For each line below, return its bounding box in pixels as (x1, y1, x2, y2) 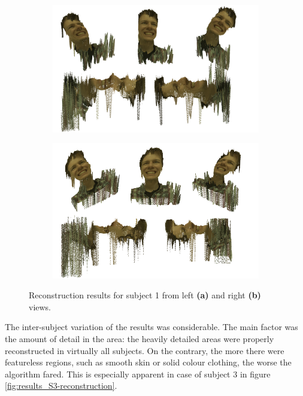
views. (29, 300, 51, 313)
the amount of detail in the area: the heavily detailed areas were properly (5, 332, 274, 345)
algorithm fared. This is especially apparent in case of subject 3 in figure (5, 367, 271, 380)
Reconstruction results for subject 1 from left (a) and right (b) (29, 289, 261, 301)
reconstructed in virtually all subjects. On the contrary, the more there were (5, 344, 284, 356)
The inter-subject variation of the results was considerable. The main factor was (5, 321, 298, 333)
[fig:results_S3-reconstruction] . (5, 379, 117, 392)
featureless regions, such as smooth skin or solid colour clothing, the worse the (5, 356, 292, 368)
